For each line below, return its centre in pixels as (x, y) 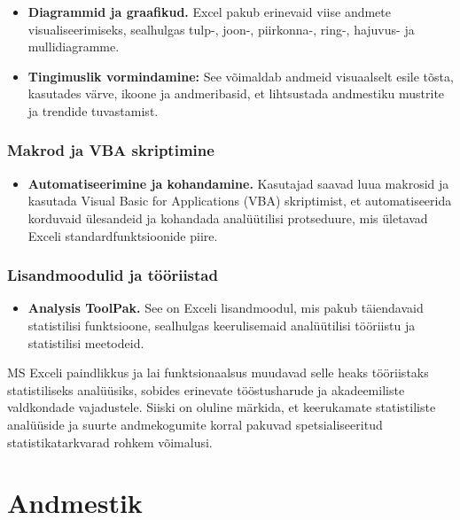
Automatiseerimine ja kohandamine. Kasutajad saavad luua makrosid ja (238, 183)
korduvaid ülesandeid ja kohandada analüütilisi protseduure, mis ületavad (228, 217)
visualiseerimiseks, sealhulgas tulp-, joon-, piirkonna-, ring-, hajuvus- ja (221, 29)
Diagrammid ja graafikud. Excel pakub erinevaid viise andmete (209, 12)
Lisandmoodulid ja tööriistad (113, 275)
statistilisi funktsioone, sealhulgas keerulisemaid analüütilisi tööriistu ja (222, 325)
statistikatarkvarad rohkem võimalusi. (110, 442)
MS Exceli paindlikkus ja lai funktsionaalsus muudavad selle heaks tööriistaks (218, 373)
